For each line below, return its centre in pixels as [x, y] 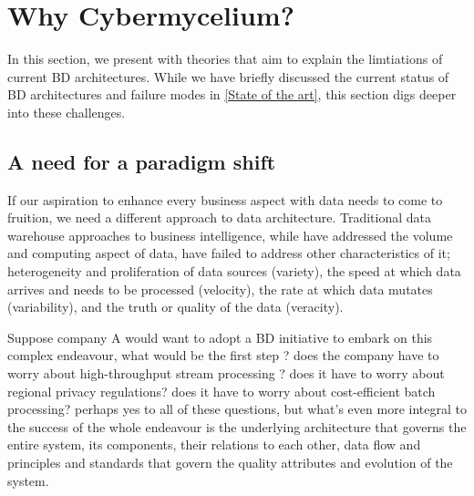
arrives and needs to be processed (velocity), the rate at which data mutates [220, 289]
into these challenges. [67, 112]
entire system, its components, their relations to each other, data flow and [214, 444]
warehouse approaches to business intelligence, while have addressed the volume [230, 235]
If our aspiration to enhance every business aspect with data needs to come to [225, 199]
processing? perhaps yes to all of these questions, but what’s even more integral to [237, 409]
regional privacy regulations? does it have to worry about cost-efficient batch [222, 391]
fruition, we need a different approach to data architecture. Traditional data [219, 217]
